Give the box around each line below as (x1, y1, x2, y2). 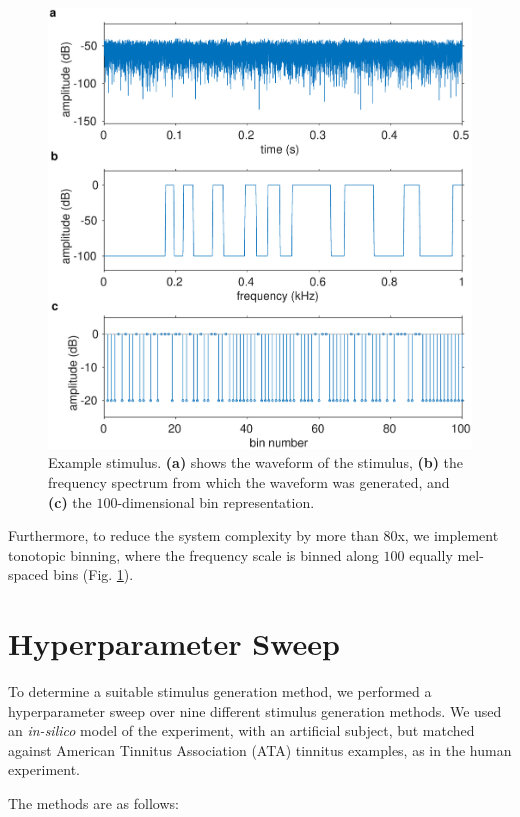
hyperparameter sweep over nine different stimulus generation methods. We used (8, 700, 502, 721)
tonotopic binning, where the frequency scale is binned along (8, 544, 379, 565)
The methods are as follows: (8, 793, 179, 814)
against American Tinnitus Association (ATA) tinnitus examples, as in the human (8, 739, 512, 760)
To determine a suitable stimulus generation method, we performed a (8, 681, 432, 702)
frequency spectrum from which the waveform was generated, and (48, 471, 450, 492)
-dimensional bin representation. (117, 491, 315, 512)
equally (409, 544, 453, 565)
